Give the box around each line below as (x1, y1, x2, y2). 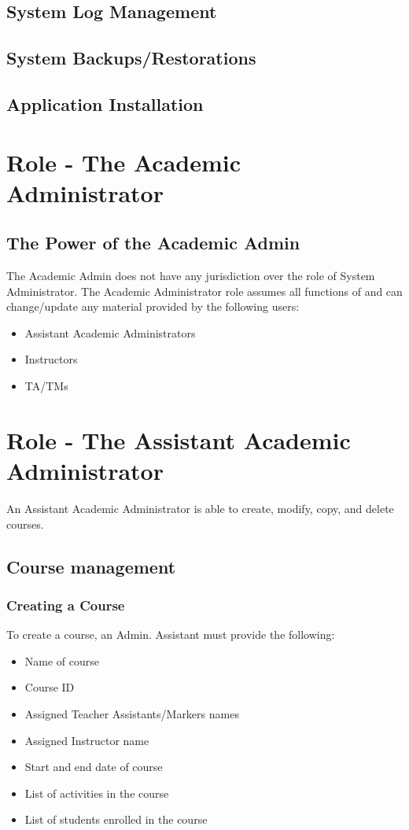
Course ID (24, 679, 75, 695)
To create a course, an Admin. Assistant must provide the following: (6, 626, 335, 643)
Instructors (24, 351, 78, 367)
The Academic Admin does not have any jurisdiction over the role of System (6, 267, 375, 284)
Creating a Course (6, 595, 125, 614)
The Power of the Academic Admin (6, 231, 300, 255)
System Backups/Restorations (6, 46, 256, 70)
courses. (6, 515, 44, 532)
